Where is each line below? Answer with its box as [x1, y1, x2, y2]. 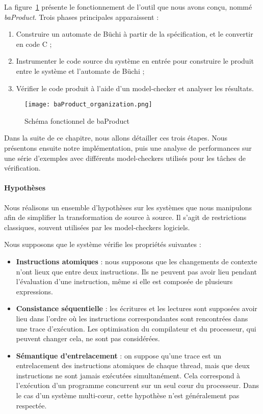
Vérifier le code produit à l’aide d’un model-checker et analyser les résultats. [16, 82, 254, 93]
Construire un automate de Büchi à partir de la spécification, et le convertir [16, 29, 253, 39]
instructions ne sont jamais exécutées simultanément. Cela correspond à [16, 370, 241, 380]
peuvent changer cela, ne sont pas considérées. [16, 333, 160, 344]
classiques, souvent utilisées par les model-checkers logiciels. [4, 222, 190, 232]
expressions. [16, 286, 54, 296]
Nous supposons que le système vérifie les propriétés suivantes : [4, 239, 201, 250]
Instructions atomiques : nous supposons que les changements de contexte [16, 256, 257, 266]
